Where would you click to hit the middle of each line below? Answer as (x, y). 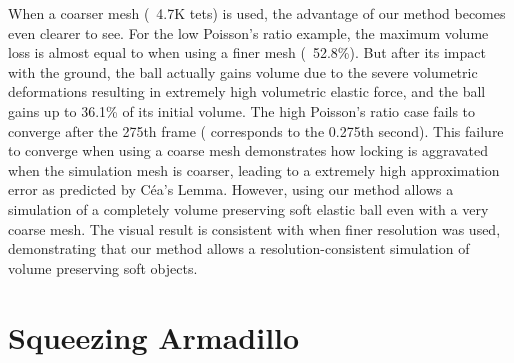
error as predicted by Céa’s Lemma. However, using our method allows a (231, 189)
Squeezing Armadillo (154, 336)
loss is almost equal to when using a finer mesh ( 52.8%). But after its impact (247, 52)
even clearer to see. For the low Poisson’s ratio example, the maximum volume (248, 32)
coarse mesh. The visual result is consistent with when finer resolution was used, (254, 228)
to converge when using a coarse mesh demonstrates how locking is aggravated (248, 150)
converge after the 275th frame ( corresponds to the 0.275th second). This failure (256, 130)
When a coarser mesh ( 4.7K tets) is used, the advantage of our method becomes (257, 13)
